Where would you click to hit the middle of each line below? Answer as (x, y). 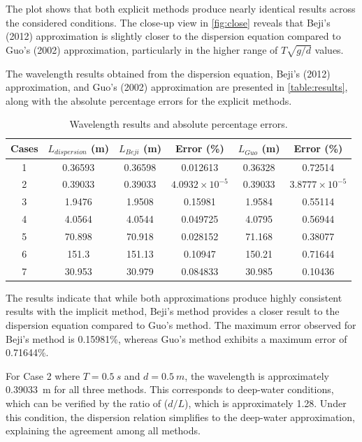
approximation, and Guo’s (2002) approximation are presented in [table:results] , (177, 87)
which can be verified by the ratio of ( (87, 403)
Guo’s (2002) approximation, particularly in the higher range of (142, 49)
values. (329, 49)
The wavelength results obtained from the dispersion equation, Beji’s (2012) (168, 73)
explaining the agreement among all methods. (103, 430)
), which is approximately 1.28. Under (266, 403)
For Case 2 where (43, 375)
